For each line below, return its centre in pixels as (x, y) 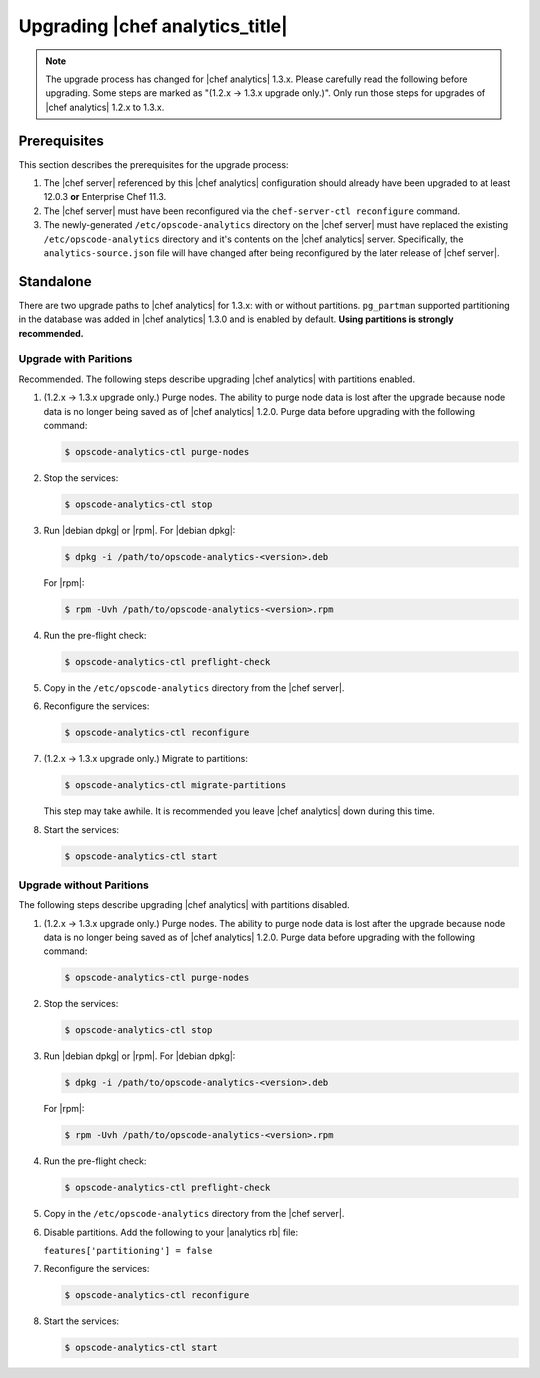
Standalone (55, 281)
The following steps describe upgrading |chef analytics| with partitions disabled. (184, 905)
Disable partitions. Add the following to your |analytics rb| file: (171, 1232)
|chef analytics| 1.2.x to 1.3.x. (105, 107)
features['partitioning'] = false (128, 1251)
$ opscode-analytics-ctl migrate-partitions (175, 785)
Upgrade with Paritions (75, 359)
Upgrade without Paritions (83, 885)
